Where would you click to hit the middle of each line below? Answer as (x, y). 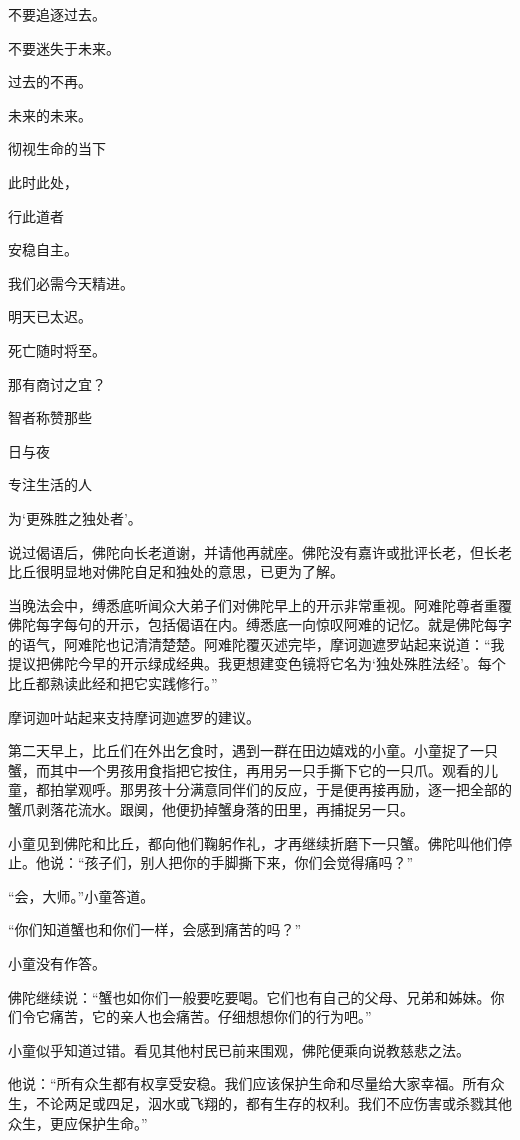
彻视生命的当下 (57, 148)
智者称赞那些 (50, 417)
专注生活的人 (50, 484)
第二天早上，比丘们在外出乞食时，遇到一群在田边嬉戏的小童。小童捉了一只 (253, 750)
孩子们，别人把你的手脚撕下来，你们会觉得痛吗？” (249, 862)
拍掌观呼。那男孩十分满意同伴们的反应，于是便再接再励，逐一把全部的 (280, 789)
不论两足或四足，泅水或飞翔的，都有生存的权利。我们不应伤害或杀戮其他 (273, 1102)
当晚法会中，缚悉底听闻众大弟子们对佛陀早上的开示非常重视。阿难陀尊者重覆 (260, 604)
